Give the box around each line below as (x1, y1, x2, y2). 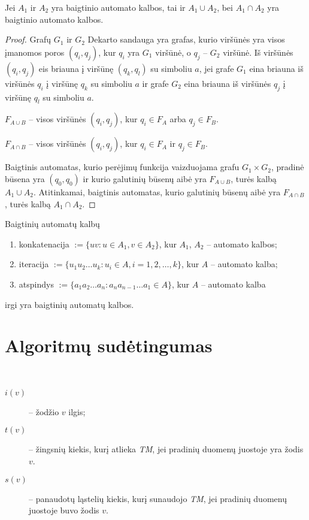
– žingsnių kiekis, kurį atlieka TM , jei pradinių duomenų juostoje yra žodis (29, 443, 304, 455)
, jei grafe (199, 62, 234, 74)
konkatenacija (19, 237, 69, 250)
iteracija (19, 258, 49, 270)
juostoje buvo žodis (29, 504, 99, 516)
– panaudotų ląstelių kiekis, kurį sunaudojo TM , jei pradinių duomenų (29, 492, 287, 504)
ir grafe (142, 77, 169, 89)
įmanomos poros (5, 46, 65, 58)
